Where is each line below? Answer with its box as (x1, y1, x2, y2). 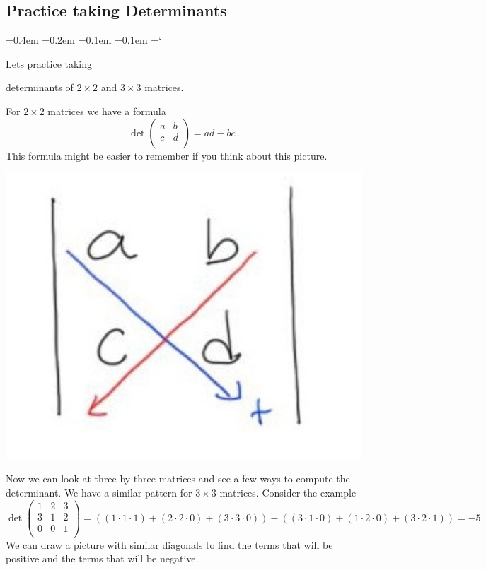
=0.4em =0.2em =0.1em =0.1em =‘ (6, 32, 162, 47)
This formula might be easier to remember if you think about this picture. (6, 148, 328, 162)
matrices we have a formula (47, 103, 166, 118)
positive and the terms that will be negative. (6, 551, 199, 566)
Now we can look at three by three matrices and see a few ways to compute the (6, 471, 350, 486)
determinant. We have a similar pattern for (6, 485, 192, 499)
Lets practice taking (6, 56, 93, 71)
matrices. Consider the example (219, 485, 357, 499)
